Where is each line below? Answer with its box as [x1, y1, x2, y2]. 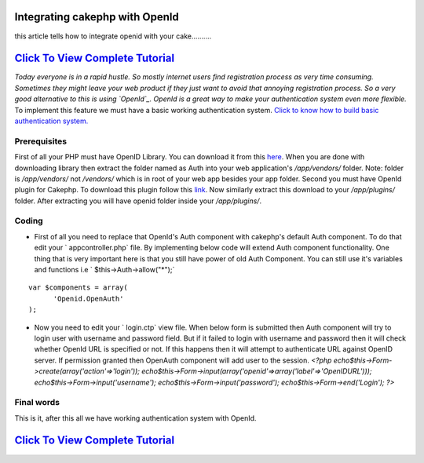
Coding [14, 216, 43, 227]
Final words [14, 397, 60, 408]
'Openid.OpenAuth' [53, 294, 124, 303]
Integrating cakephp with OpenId [14, 10, 180, 24]
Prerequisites [14, 136, 67, 147]
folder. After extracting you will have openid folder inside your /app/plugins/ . [14, 196, 262, 206]
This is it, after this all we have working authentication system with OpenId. [14, 413, 257, 423]
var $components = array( [28, 283, 129, 292]
